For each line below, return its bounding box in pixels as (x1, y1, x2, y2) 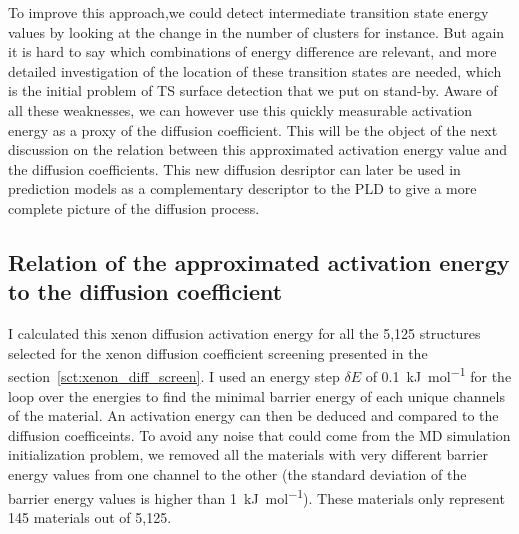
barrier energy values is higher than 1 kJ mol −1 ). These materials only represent (8, 484, 505, 508)
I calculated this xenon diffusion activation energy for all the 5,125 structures (8, 323, 481, 344)
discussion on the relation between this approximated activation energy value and (8, 139, 507, 160)
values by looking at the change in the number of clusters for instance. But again (8, 21, 505, 42)
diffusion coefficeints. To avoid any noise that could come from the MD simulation (8, 424, 511, 445)
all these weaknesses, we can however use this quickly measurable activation (8, 99, 473, 120)
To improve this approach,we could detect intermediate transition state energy (8, 2, 489, 22)
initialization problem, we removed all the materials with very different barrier (8, 444, 488, 465)
